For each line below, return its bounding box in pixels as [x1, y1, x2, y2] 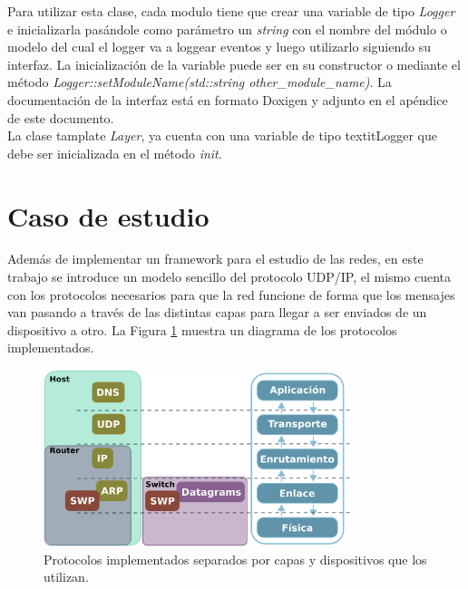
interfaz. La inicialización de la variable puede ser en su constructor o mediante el [7, 54, 461, 73]
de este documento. [7, 108, 114, 127]
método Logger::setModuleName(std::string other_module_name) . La [7, 72, 392, 92]
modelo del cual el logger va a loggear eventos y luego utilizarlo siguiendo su [7, 37, 431, 56]
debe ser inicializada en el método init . [7, 143, 222, 162]
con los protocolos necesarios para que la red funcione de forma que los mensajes [7, 285, 455, 304]
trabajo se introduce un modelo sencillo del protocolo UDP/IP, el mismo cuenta [7, 267, 451, 286]
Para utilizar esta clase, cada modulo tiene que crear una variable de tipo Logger [7, 2, 455, 20]
